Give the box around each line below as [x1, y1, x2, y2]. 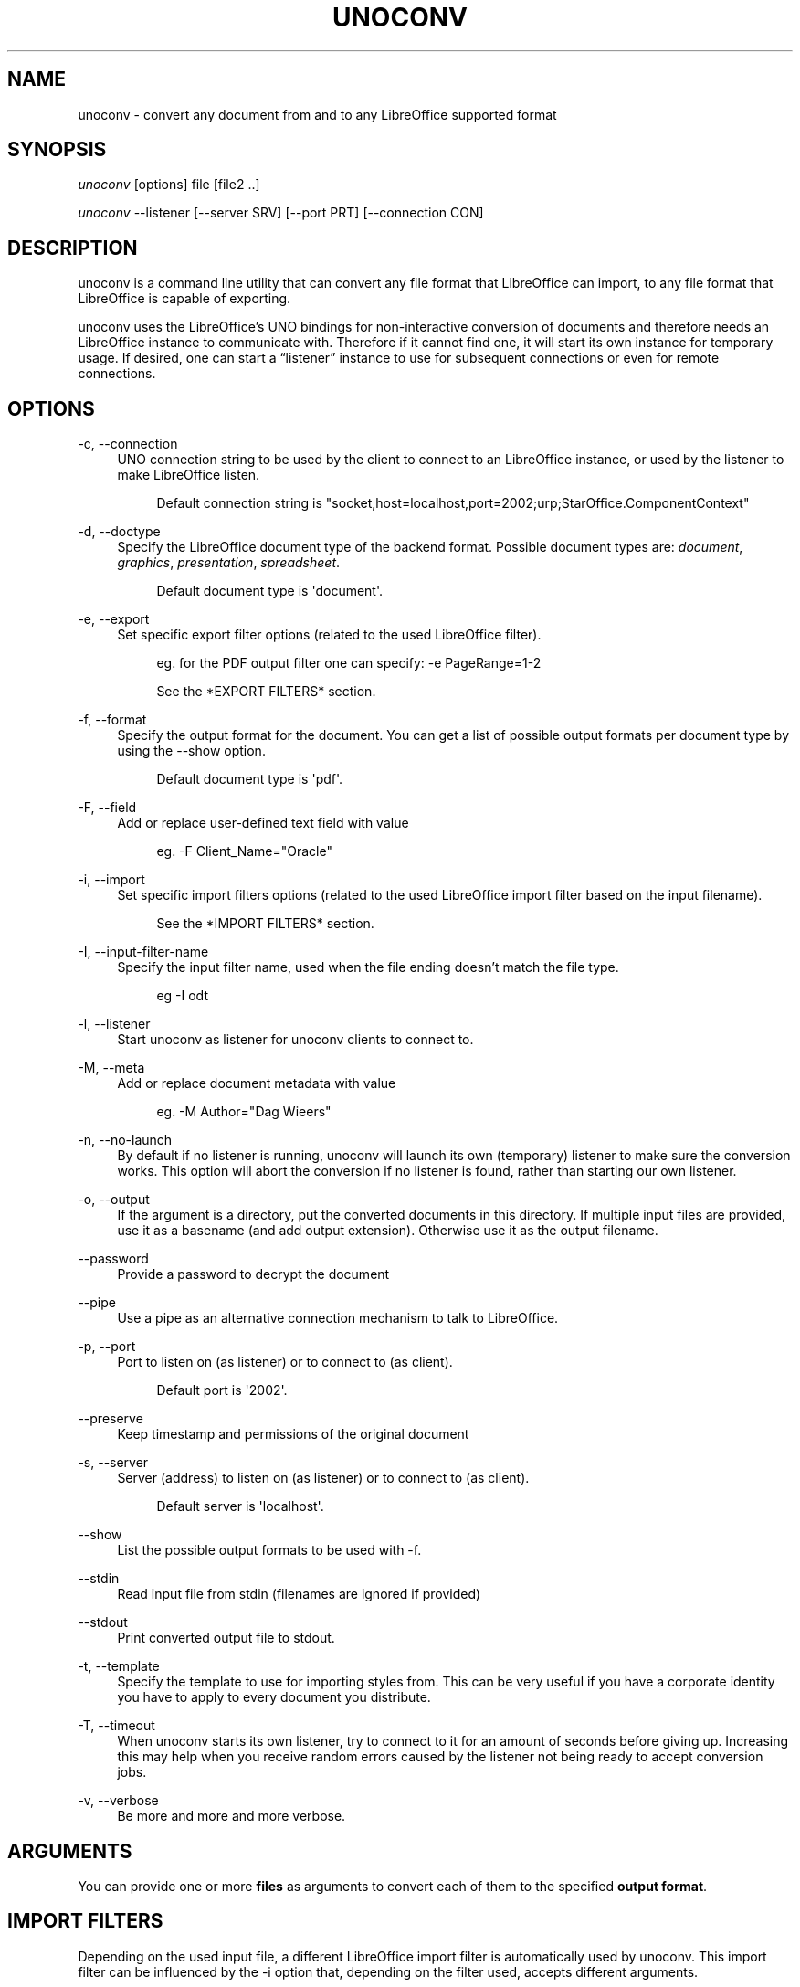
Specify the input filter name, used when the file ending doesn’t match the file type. [117, 959, 619, 976]
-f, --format [78, 712, 147, 728]
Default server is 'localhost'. [156, 1498, 324, 1515]
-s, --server [78, 1454, 149, 1471]
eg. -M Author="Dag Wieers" [156, 1104, 332, 1120]
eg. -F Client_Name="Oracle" [156, 843, 332, 860]
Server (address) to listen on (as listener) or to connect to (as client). [117, 1470, 530, 1486]
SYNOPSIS [7, 138, 107, 162]
